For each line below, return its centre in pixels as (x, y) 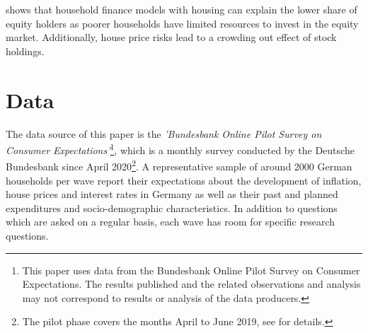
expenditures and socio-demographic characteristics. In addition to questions (172, 208)
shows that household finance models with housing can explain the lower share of (182, 9)
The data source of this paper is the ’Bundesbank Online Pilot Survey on (164, 133)
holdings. (25, 51)
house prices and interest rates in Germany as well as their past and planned (172, 194)
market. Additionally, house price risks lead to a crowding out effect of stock (171, 37)
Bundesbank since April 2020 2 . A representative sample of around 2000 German (179, 165)
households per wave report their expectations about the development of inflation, (184, 180)
